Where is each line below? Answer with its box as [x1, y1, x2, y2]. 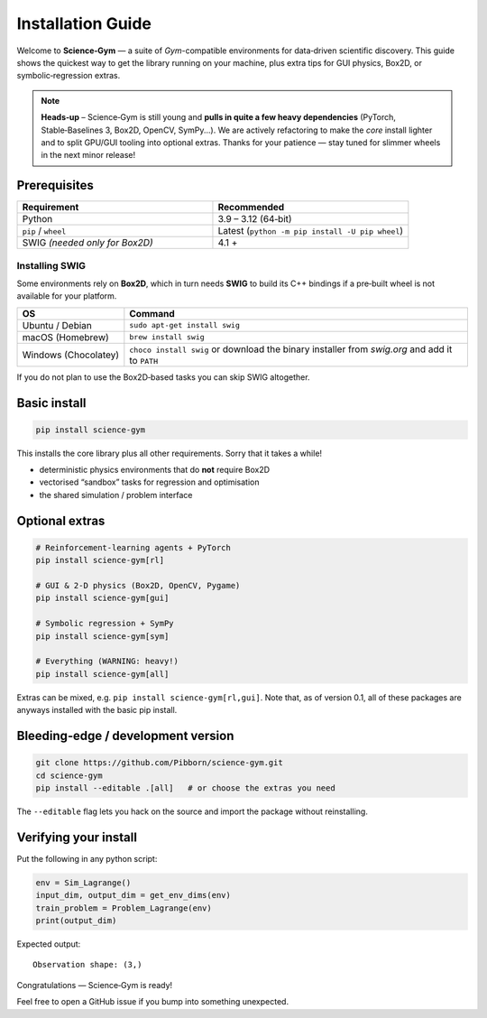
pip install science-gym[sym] [35, 631, 170, 641]
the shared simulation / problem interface [39, 489, 193, 500]
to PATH [129, 354, 159, 366]
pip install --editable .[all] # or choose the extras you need [35, 782, 335, 793]
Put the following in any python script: [16, 853, 158, 864]
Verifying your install [16, 829, 137, 845]
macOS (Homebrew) [22, 330, 110, 343]
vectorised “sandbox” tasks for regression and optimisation [39, 477, 261, 487]
